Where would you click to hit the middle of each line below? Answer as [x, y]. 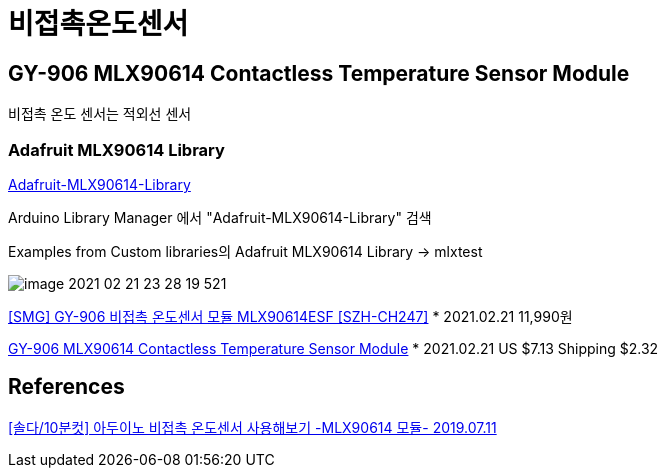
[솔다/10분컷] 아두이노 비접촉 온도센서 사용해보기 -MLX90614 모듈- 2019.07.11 [252, 427]
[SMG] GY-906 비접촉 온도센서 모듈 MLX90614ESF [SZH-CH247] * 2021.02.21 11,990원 [290, 316]
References [66, 387]
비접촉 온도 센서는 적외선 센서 [100, 114]
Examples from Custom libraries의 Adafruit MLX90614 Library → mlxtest [245, 251]
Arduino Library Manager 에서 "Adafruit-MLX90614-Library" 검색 [220, 217]
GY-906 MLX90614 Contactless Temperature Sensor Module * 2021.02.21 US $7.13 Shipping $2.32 [333, 348]
